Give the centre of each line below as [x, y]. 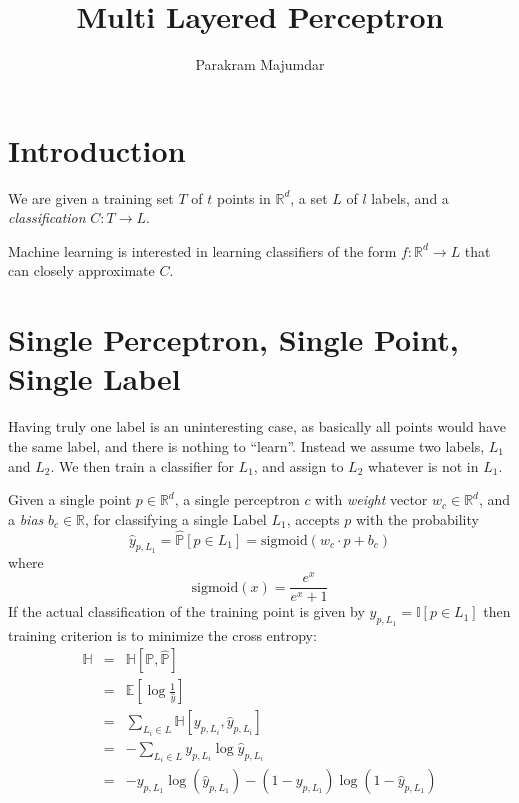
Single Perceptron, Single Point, [233, 339]
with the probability [417, 518]
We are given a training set [91, 197]
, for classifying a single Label [176, 518]
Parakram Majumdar [260, 64]
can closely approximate [81, 270]
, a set [309, 197]
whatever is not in [423, 465]
